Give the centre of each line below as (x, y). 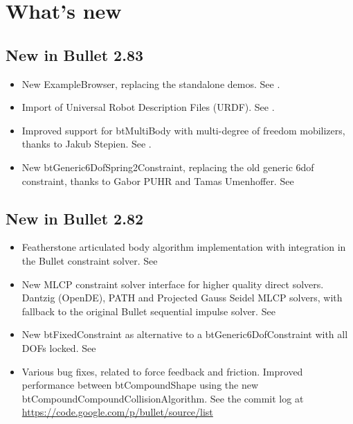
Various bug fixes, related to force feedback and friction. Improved (162, 371)
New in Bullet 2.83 (75, 54)
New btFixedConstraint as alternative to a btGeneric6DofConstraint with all (185, 334)
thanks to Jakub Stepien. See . (87, 144)
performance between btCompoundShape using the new (140, 385)
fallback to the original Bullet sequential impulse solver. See (148, 311)
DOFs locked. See (59, 347)
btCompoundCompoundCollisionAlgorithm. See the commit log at (163, 398)
